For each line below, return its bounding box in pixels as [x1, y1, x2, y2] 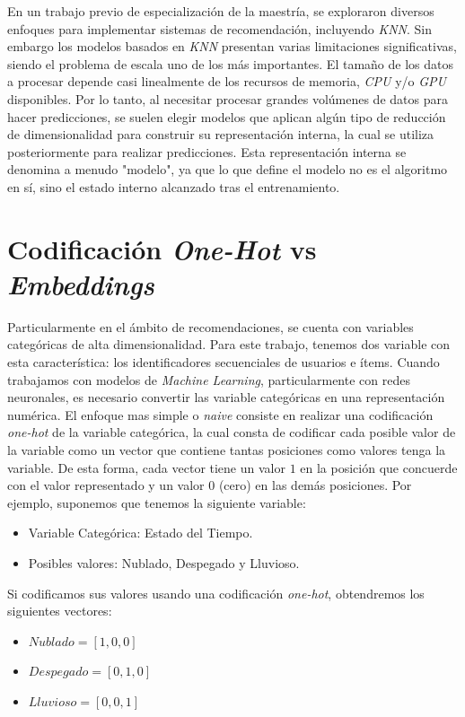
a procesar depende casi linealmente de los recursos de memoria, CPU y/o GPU [7, 72, 446, 91]
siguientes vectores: [7, 601, 112, 620]
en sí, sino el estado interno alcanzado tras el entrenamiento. [7, 177, 340, 196]
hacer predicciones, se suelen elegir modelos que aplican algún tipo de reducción [7, 107, 446, 126]
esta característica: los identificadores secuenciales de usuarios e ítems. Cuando [7, 353, 440, 372]
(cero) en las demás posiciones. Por [218, 476, 412, 494]
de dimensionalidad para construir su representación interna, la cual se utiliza [7, 125, 434, 144]
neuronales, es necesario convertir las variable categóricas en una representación [7, 388, 445, 407]
